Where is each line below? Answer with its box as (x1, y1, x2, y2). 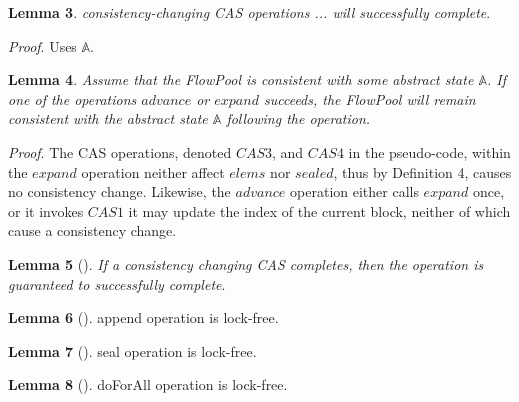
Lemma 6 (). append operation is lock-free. (8, 307, 279, 328)
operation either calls (290, 181, 419, 202)
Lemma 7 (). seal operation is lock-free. (8, 340, 257, 361)
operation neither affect (81, 161, 225, 182)
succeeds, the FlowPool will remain (263, 88, 476, 109)
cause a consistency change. (8, 220, 177, 241)
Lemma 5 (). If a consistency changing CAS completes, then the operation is (8, 253, 484, 274)
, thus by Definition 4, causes (333, 161, 512, 182)
